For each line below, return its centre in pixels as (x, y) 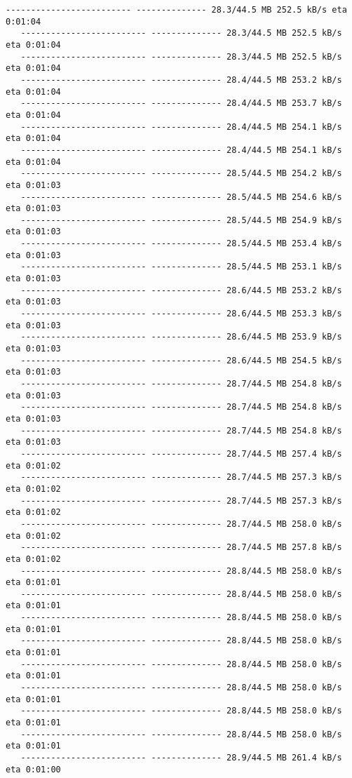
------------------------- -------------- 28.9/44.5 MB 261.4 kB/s (181, 758)
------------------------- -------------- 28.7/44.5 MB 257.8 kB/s (181, 548)
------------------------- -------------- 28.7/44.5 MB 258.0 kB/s (181, 524)
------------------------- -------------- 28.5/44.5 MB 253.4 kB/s (181, 244)
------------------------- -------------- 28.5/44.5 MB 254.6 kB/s (181, 197)
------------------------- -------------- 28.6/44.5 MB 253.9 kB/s (181, 337)
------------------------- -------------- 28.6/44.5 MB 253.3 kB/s (181, 314)
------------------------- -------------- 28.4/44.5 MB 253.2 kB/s (181, 80)
